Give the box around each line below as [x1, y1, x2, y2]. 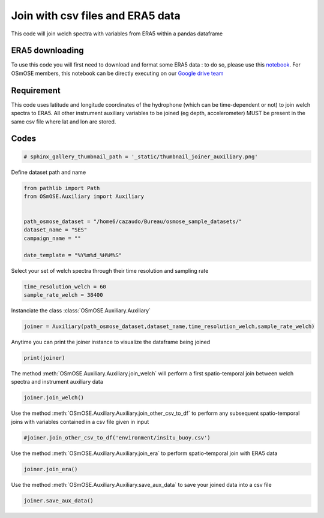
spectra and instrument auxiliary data [11, 378, 103, 386]
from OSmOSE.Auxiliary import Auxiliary [23, 192, 144, 200]
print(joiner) [23, 354, 65, 361]
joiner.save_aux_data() [23, 497, 94, 504]
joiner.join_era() [23, 465, 78, 472]
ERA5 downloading [11, 46, 84, 56]
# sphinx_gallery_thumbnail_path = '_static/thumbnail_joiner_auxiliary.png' [23, 153, 258, 160]
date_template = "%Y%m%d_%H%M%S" [23, 252, 122, 258]
